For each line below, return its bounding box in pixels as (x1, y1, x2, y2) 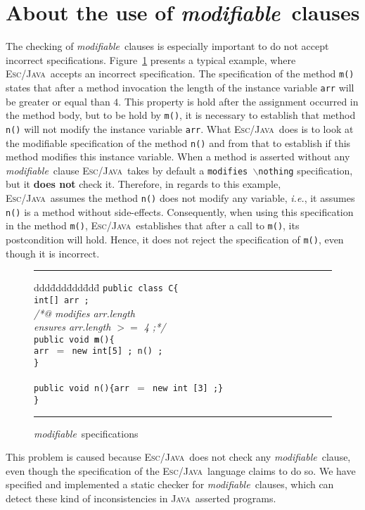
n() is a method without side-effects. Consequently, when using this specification (6, 204, 354, 219)
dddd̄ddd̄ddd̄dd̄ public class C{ (34, 280, 179, 295)
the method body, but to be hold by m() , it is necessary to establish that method (6, 108, 356, 122)
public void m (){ (34, 334, 115, 345)
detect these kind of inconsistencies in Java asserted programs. (6, 491, 276, 505)
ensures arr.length (34, 319, 111, 334)
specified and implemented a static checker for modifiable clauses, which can (6, 477, 334, 492)
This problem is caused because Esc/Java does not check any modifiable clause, (6, 450, 351, 464)
